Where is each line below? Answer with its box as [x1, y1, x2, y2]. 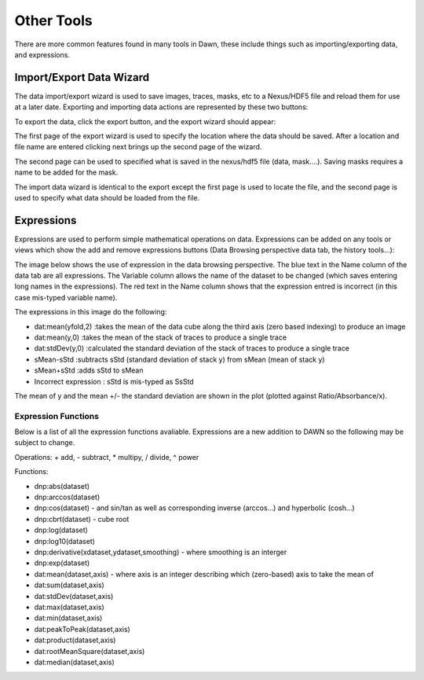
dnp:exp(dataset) [34, 558, 90, 568]
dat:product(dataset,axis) [34, 635, 116, 645]
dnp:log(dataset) [34, 525, 88, 535]
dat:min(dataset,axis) [34, 613, 103, 623]
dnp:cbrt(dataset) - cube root [34, 514, 130, 524]
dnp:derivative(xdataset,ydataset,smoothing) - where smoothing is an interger [34, 547, 287, 557]
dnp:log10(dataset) [34, 536, 96, 546]
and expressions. [14, 50, 71, 59]
